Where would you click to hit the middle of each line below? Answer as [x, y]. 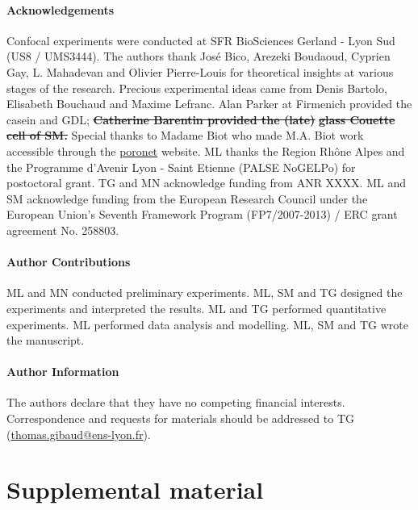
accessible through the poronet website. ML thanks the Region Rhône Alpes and [206, 150]
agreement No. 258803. [63, 230]
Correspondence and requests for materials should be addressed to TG [180, 418]
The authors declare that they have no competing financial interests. [176, 402]
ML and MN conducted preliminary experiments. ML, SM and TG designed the [205, 293]
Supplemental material [135, 489]
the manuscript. [46, 340]
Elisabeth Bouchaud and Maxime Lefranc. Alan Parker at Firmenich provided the [209, 104]
